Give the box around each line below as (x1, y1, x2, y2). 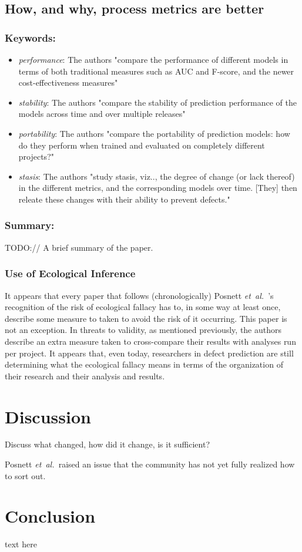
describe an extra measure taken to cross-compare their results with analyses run (5, 335, 296, 347)
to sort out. (5, 469, 46, 482)
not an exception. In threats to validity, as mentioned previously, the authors (5, 324, 282, 336)
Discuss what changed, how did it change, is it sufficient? (5, 438, 210, 450)
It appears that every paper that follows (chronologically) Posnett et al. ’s (5, 289, 274, 301)
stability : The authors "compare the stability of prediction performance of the (18, 96, 297, 108)
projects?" (18, 150, 54, 163)
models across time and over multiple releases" (18, 107, 186, 120)
